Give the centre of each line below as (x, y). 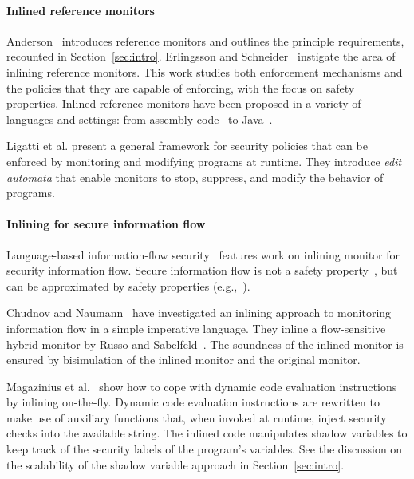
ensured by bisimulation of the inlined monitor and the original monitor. (183, 360)
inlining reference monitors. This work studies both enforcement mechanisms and (205, 71)
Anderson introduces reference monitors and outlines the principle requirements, (205, 40)
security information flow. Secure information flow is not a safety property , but (202, 270)
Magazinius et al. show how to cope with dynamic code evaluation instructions (202, 386)
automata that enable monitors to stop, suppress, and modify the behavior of (195, 177)
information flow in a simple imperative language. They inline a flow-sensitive (196, 328)
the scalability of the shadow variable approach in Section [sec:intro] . (175, 464)
